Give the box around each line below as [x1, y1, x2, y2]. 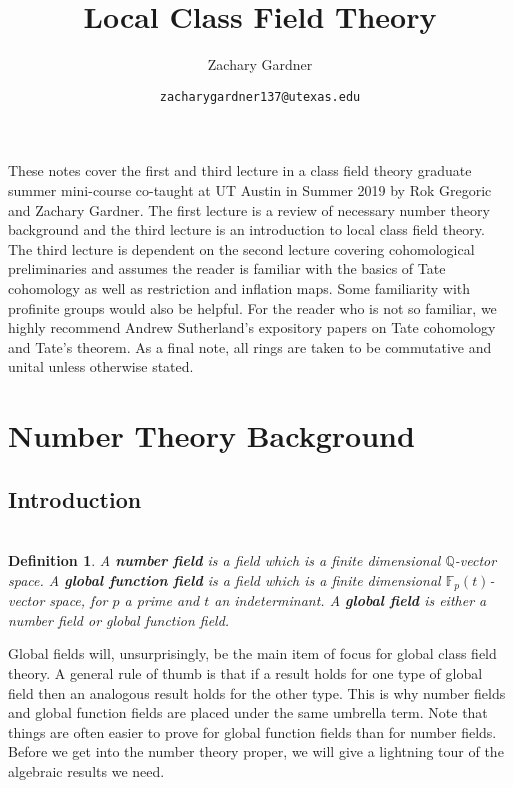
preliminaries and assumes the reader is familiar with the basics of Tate [8, 258, 446, 279]
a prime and [124, 590, 200, 611]
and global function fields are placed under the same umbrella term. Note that [8, 702, 488, 723]
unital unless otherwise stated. [8, 356, 194, 377]
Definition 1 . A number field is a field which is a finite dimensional [8, 550, 441, 571]
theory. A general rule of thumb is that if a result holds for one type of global [8, 662, 483, 683]
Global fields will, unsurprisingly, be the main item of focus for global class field [8, 643, 497, 664]
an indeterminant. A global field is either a [214, 590, 487, 611]
